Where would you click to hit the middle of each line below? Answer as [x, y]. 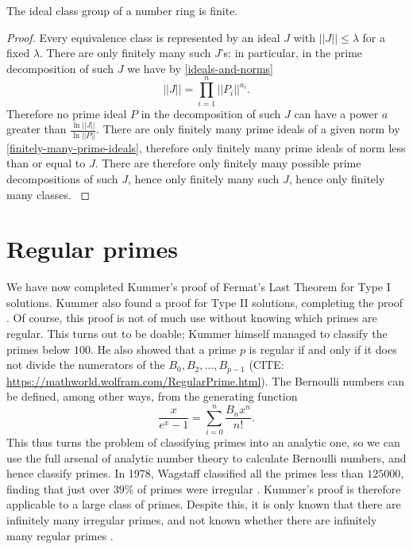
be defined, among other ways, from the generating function [152, 396]
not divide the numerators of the [86, 365]
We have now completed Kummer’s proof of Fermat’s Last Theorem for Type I [199, 287]
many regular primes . [60, 535]
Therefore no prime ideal [67, 113]
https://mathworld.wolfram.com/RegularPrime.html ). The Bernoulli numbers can [206, 380]
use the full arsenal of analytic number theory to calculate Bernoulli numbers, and [206, 457]
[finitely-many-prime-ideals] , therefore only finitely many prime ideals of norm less [206, 147]
